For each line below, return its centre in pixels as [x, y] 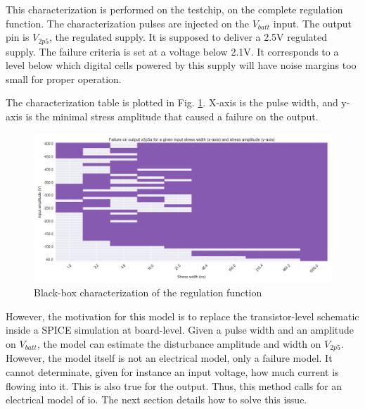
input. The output [313, 23]
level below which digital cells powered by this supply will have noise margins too [181, 65]
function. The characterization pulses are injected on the [127, 23]
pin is [18, 37]
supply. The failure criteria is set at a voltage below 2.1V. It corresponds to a [172, 51]
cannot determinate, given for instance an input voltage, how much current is [172, 372]
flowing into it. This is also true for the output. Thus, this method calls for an [174, 385]
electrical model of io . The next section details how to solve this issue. [156, 399]
